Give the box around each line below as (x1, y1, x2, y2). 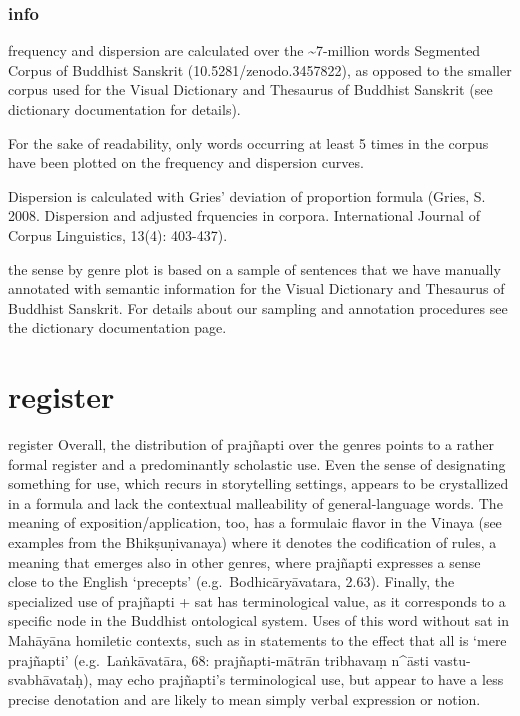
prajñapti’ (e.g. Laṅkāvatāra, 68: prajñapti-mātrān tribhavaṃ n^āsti (8, 649, 429, 670)
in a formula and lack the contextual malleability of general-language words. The (8, 492, 503, 513)
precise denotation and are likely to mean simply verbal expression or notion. (8, 688, 481, 709)
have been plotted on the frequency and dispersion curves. (8, 152, 364, 173)
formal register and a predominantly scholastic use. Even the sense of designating (8, 453, 506, 474)
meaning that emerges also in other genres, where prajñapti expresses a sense (8, 551, 481, 572)
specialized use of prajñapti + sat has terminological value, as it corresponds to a (8, 590, 506, 611)
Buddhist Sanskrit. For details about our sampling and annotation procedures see (8, 297, 508, 318)
